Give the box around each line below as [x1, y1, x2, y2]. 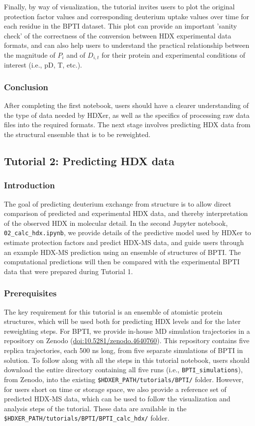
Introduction [4, 179, 55, 191]
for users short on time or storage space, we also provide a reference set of [4, 384, 227, 394]
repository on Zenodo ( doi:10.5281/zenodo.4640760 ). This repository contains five [4, 335, 250, 346]
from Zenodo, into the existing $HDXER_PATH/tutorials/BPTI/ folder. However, [4, 374, 244, 384]
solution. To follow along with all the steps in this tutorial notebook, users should [4, 355, 250, 365]
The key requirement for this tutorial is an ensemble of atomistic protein [4, 306, 223, 317]
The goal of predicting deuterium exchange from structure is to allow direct [4, 198, 231, 209]
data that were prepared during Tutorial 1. [4, 266, 133, 276]
